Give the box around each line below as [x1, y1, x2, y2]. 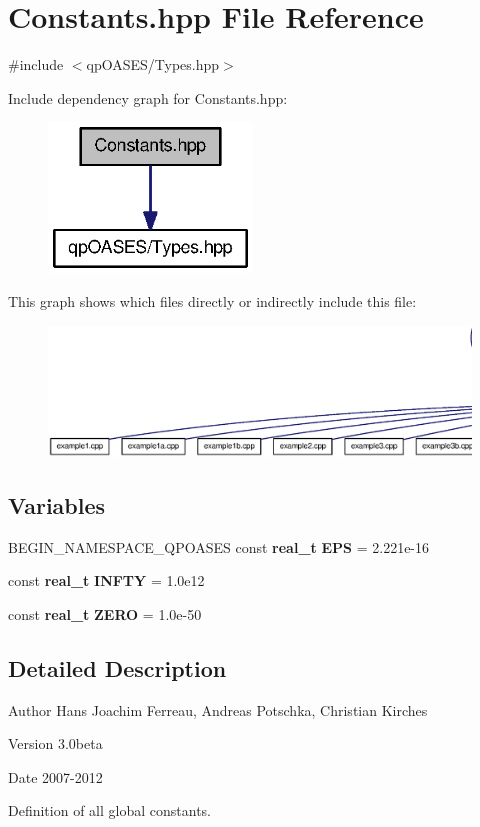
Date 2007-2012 [8, 766, 103, 787]
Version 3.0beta [8, 733, 103, 754]
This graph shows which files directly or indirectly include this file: [8, 291, 417, 312]
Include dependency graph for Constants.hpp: [8, 87, 288, 108]
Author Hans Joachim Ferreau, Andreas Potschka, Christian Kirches [8, 699, 428, 720]
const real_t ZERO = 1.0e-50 [8, 603, 202, 624]
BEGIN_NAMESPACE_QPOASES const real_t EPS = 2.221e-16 [8, 536, 430, 557]
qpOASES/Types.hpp [86, 54, 220, 75]
